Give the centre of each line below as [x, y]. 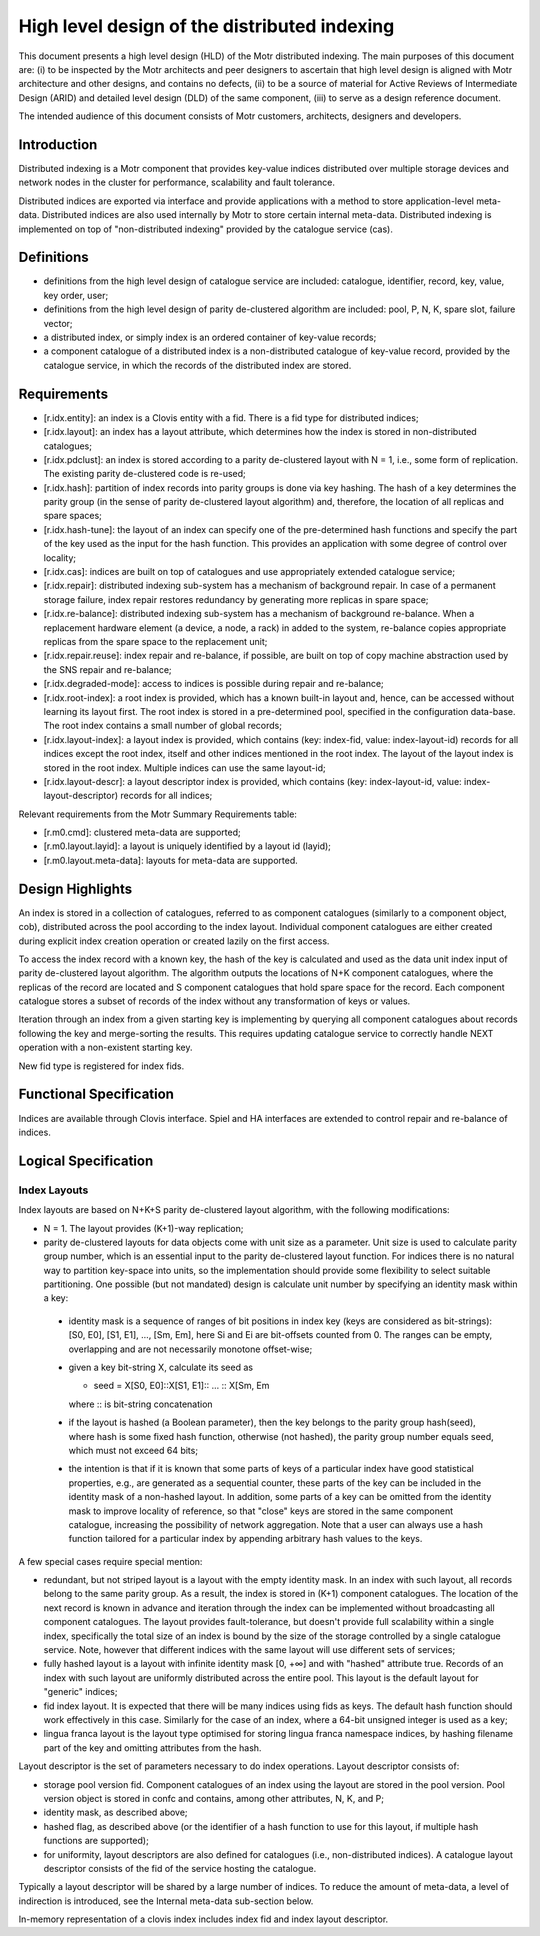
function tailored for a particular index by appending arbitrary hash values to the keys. [245, 1539]
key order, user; [76, 295]
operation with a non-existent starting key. [106, 1047]
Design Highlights [75, 888]
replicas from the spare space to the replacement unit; [155, 641]
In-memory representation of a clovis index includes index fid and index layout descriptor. [203, 1919]
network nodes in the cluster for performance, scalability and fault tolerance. [176, 182]
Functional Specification [96, 1094]
